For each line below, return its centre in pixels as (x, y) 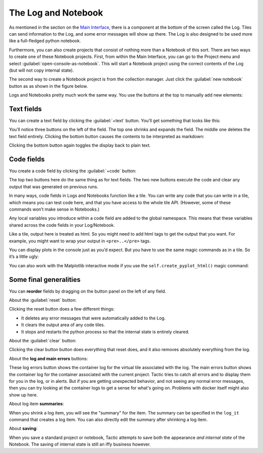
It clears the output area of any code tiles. (63, 325)
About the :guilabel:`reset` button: (43, 300)
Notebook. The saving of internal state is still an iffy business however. (80, 444)
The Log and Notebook (56, 13)
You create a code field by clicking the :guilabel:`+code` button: (73, 171)
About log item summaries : (37, 404)
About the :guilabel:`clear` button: (43, 340)
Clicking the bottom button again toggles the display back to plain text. (80, 145)
